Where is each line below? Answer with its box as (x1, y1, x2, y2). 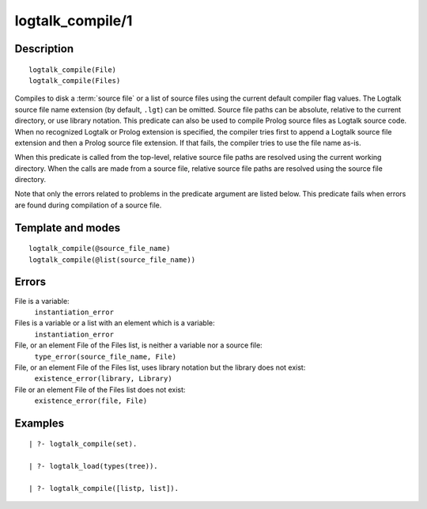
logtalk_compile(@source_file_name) (28, 244, 171, 253)
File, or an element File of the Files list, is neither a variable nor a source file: (14, 340, 263, 350)
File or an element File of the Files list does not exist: (14, 385, 186, 394)
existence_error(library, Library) (34, 374, 173, 383)
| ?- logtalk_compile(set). (28, 439, 138, 449)
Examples (14, 416, 65, 430)
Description (14, 42, 74, 55)
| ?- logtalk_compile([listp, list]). (28, 484, 179, 493)
